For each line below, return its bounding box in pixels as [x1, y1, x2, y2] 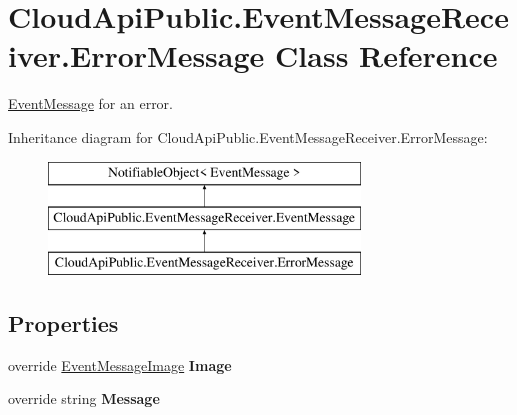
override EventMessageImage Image [8, 354, 232, 375]
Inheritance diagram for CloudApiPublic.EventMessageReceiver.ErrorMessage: [8, 126, 488, 147]
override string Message [8, 388, 160, 409]
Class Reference [275, 35, 498, 76]
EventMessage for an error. [8, 93, 174, 114]
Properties [8, 307, 119, 338]
